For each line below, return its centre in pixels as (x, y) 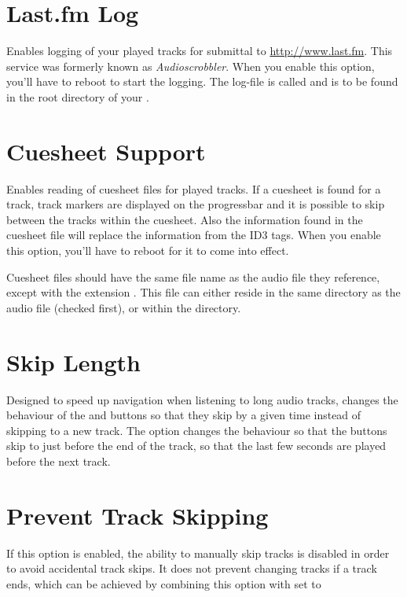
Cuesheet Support (106, 151)
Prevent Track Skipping (137, 515)
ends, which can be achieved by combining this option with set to (164, 583)
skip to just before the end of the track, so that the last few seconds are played (196, 446)
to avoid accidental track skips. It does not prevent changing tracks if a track (192, 568)
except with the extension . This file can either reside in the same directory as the (203, 292)
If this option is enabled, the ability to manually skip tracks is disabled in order (198, 553)
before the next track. (59, 461)
